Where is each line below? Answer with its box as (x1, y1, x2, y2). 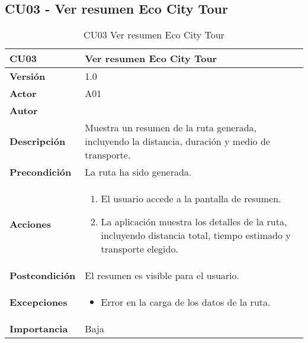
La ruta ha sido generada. (85, 165, 192, 179)
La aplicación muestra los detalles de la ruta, (101, 215, 287, 229)
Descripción (9, 134, 66, 148)
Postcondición (9, 268, 76, 283)
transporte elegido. (101, 242, 178, 256)
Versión (9, 69, 46, 83)
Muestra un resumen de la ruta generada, (85, 121, 257, 135)
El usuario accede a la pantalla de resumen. (101, 192, 281, 206)
